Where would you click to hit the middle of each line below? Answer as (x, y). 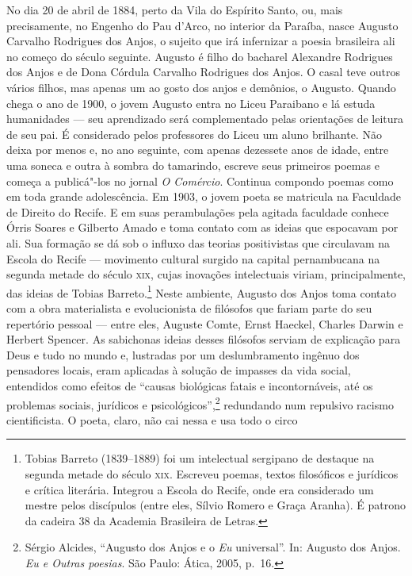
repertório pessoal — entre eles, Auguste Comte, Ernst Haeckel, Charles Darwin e (205, 323)
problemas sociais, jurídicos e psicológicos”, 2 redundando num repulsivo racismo (200, 403)
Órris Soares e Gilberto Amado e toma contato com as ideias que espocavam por (202, 227)
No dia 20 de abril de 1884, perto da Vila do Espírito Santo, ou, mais (175, 10)
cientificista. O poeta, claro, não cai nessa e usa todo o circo (152, 419)
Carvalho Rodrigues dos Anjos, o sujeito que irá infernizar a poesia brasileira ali (201, 41)
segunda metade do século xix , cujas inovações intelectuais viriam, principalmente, (206, 274)
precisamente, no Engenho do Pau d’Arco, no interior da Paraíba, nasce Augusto (202, 25)
